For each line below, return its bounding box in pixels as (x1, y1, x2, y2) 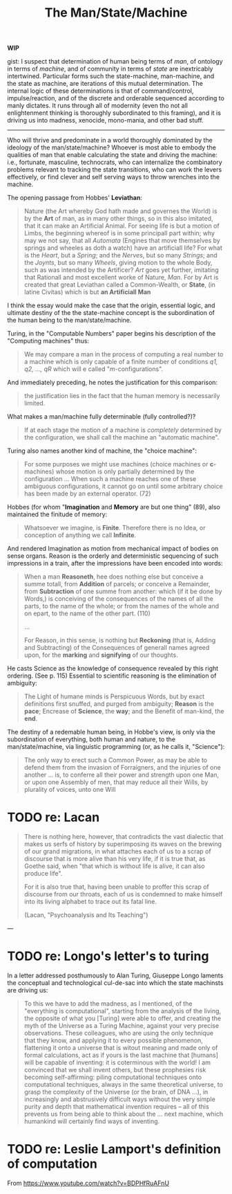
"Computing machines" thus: (7, 337, 90, 345)
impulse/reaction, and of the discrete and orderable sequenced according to (7, 94, 224, 102)
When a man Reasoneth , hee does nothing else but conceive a (23, 572, 204, 581)
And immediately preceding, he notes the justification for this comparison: (7, 379, 218, 387)
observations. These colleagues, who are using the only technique (23, 1029, 214, 1038)
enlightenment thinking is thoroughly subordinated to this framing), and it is (7, 109, 221, 117)
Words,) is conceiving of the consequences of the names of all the (23, 595, 214, 603)
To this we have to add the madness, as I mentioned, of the (23, 999, 193, 1008)
